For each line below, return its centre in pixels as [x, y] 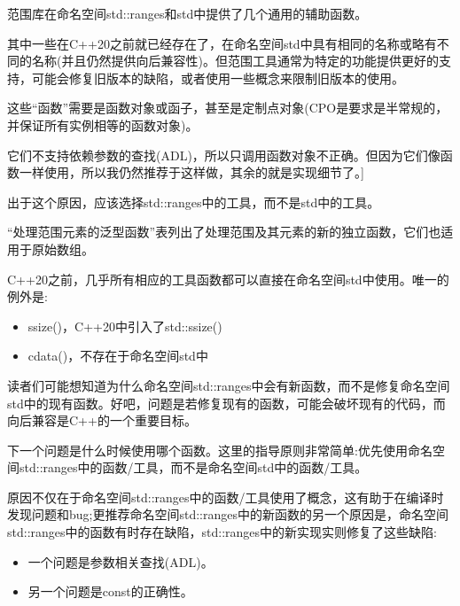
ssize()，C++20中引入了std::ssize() [125, 326]
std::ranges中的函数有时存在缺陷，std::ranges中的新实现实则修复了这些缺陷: [222, 532]
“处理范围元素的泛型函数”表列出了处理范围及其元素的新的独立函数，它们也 [224, 232]
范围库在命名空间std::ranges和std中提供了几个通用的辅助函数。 [187, 13]
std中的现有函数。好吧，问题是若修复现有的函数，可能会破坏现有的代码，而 [226, 403]
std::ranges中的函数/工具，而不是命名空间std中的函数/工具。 [193, 467]
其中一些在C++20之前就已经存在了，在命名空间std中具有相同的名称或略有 [222, 43]
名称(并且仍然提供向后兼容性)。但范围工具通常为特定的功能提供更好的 [235, 61]
